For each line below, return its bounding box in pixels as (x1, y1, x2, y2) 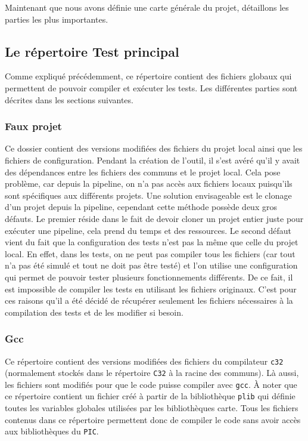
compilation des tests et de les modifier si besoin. (5, 306, 183, 318)
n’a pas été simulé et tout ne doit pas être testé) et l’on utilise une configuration (5, 259, 298, 272)
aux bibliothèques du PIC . (5, 425, 99, 437)
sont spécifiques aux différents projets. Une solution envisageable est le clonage (5, 189, 292, 201)
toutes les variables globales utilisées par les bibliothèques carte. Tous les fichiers (5, 402, 298, 414)
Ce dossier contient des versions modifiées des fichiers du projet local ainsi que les (5, 142, 303, 155)
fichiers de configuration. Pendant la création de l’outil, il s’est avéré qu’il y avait (5, 153, 300, 166)
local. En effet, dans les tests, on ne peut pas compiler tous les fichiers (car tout (5, 247, 295, 260)
